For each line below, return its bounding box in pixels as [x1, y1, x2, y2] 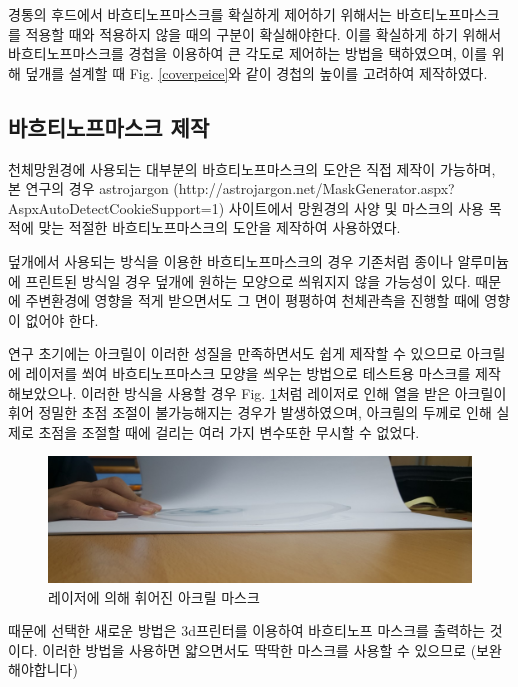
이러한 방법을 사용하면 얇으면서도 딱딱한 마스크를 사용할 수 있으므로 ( [42, 639, 477, 660]
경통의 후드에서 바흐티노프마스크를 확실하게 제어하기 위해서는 [8, 4, 392, 24]
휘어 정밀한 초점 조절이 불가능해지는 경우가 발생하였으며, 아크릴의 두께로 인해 [8, 402, 492, 423]
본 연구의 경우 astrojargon [8, 178, 169, 199]
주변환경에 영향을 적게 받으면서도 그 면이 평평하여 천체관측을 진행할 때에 [25, 290, 480, 311]
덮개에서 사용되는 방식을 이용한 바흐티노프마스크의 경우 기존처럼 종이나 [8, 250, 453, 271]
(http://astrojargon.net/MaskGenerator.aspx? [173, 178, 455, 199]
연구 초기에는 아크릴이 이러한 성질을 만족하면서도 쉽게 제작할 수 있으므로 [8, 343, 463, 364]
